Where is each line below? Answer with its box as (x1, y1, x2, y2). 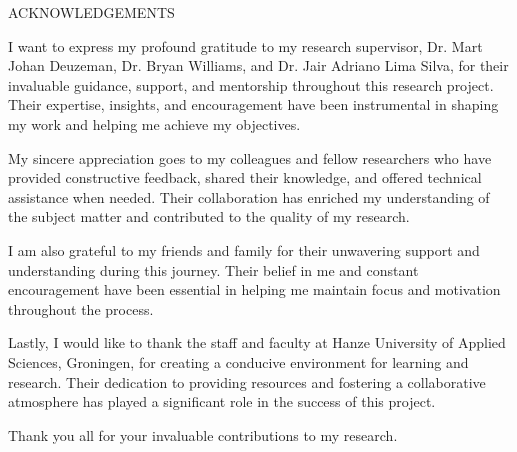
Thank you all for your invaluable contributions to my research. (8, 424, 398, 445)
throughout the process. (8, 298, 154, 319)
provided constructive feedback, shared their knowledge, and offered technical (8, 167, 482, 188)
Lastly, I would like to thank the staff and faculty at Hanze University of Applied (8, 332, 506, 353)
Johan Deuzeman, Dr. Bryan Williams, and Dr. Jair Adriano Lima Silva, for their (8, 55, 509, 76)
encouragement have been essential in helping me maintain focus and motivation (8, 279, 501, 300)
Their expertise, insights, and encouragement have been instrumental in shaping (8, 94, 499, 115)
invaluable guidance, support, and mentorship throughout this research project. (8, 74, 494, 95)
